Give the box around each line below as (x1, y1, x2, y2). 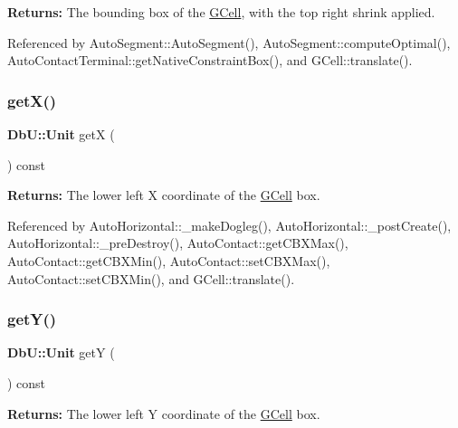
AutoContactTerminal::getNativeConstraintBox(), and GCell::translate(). (7, 51, 413, 70)
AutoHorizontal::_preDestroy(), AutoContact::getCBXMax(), (7, 233, 348, 252)
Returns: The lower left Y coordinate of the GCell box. (7, 404, 320, 423)
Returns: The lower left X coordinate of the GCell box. (7, 185, 320, 204)
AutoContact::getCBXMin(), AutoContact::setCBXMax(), (7, 251, 330, 270)
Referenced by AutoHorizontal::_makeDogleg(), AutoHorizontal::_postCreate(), (7, 215, 452, 234)
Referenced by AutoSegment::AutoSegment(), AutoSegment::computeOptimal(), (7, 33, 451, 52)
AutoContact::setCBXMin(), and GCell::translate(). (7, 269, 295, 288)
